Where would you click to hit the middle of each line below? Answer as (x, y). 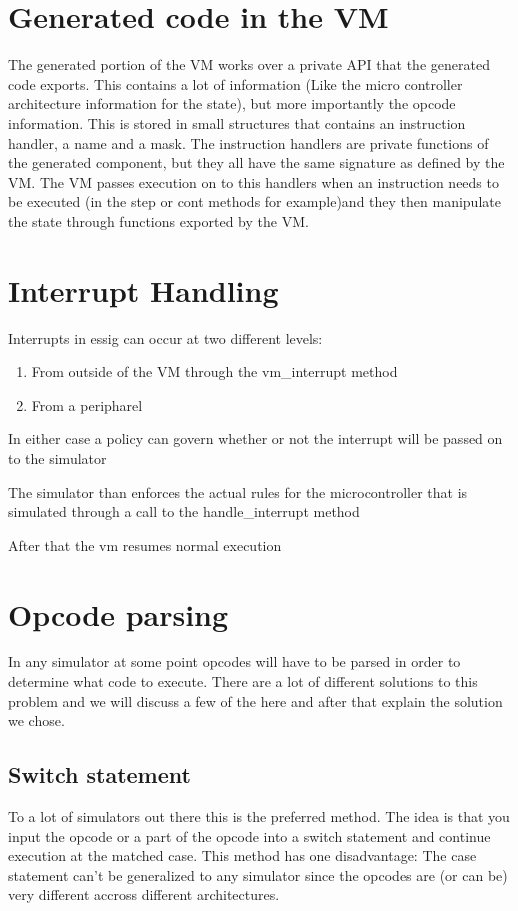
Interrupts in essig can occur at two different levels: (165, 337)
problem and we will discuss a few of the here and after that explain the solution (255, 700)
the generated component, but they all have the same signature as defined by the (256, 162)
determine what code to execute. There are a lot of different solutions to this (243, 681)
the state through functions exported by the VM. (158, 220)
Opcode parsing (118, 613)
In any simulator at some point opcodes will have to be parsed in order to (234, 661)
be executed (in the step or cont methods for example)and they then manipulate (254, 201)
